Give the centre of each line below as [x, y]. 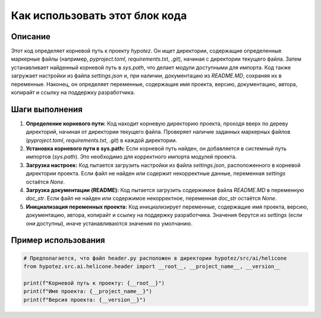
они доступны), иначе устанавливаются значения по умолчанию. [109, 223]
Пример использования [58, 240]
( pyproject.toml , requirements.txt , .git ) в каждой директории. [102, 140]
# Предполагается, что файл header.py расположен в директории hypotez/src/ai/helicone [155, 258]
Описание [31, 37]
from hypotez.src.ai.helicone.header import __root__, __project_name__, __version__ [152, 267]
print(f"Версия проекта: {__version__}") [85, 300]
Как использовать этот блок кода [99, 15]
